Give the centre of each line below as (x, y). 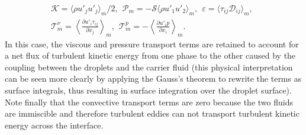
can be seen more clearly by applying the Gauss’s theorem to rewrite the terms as (153, 78)
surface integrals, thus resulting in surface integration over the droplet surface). (148, 90)
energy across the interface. (54, 125)
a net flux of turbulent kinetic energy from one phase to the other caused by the (150, 55)
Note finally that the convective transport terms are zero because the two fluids (149, 102)
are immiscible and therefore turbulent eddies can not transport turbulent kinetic (152, 113)
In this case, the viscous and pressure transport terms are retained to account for (152, 44)
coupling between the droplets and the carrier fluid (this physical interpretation (149, 67)
